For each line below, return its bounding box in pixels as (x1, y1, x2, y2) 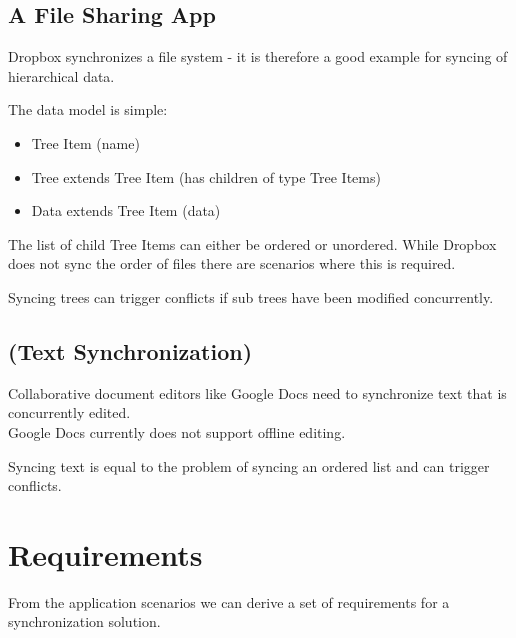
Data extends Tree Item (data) (31, 200, 221, 221)
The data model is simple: (8, 99, 168, 120)
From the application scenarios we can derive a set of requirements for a (8, 591, 450, 612)
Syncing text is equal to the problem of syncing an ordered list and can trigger (8, 455, 490, 476)
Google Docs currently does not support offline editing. (8, 421, 346, 442)
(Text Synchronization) (8, 335, 253, 366)
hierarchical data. (8, 65, 115, 86)
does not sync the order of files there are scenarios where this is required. (8, 253, 456, 274)
